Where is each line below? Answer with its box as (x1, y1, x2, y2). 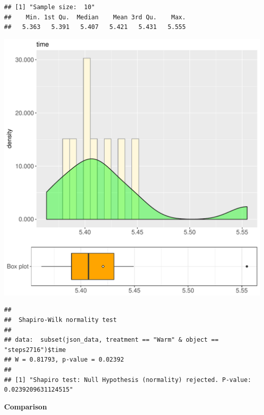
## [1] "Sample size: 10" (4, 4, 95, 11)
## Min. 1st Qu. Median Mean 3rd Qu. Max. (4, 13, 186, 21)
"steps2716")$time (4, 346, 66, 353)
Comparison (4, 401, 47, 411)
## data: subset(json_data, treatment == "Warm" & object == (4, 336, 219, 344)
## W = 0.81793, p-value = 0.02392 (4, 356, 124, 364)
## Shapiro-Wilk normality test (4, 316, 117, 323)
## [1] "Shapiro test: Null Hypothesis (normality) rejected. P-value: (4, 376, 251, 383)
